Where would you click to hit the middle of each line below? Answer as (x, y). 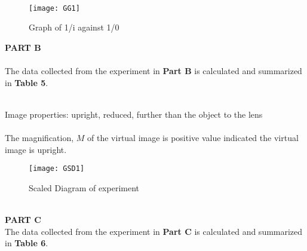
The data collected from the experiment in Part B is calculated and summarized (153, 71)
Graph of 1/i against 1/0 (74, 27)
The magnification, (39, 137)
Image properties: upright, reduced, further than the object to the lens (134, 114)
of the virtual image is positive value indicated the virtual (193, 137)
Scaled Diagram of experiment (84, 187)
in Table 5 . (27, 82)
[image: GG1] (54, 8)
